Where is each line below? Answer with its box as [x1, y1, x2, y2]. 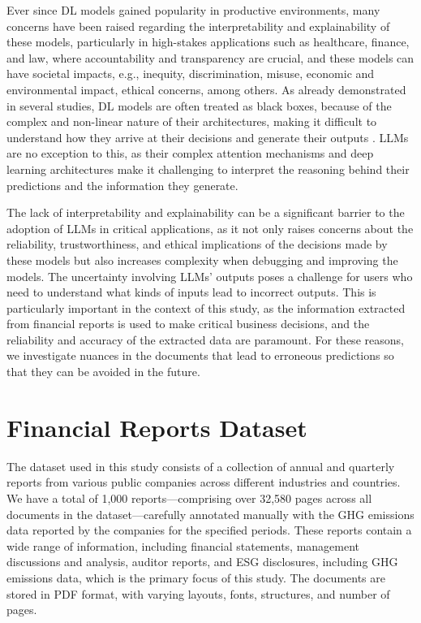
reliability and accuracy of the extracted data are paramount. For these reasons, [6, 331, 404, 348]
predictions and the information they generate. [6, 176, 238, 193]
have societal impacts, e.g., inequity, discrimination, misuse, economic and [6, 65, 375, 82]
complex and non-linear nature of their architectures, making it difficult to [6, 113, 377, 130]
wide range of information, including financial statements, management [6, 537, 360, 554]
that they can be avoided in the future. [6, 363, 200, 380]
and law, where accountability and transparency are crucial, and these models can [6, 49, 415, 66]
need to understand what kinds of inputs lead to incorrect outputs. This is [6, 283, 376, 301]
